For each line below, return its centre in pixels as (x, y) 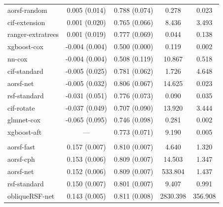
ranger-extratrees (33, 34)
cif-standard (25, 71)
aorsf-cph (21, 159)
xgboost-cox (25, 46)
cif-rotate (21, 107)
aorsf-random (27, 10)
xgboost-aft (25, 132)
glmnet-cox (24, 120)
